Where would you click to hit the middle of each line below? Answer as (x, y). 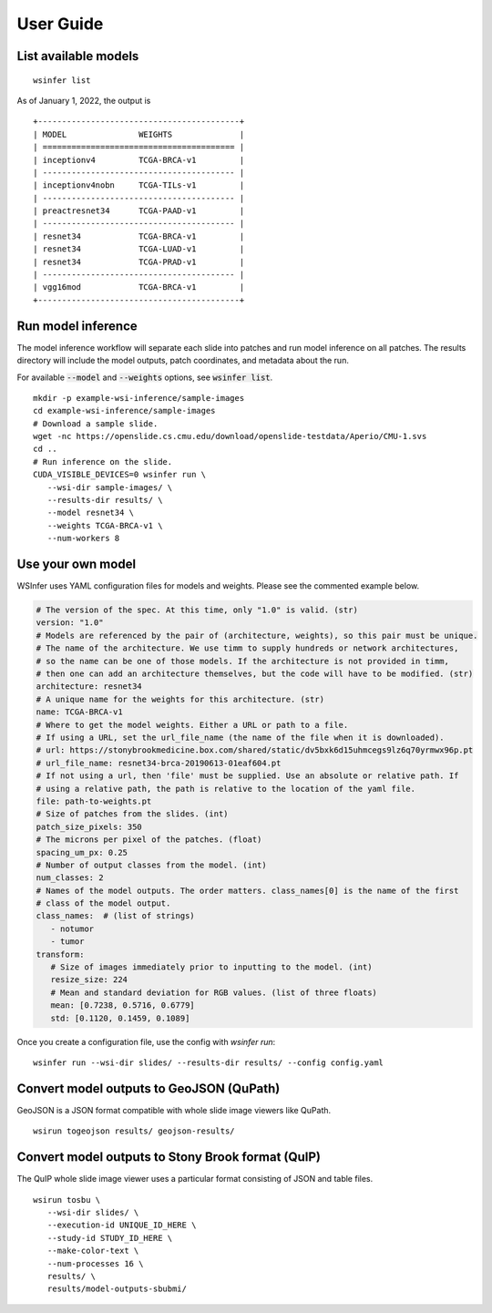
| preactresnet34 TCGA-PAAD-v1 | (139, 211)
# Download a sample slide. (96, 423)
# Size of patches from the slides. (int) (132, 814)
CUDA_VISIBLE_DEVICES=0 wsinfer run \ (120, 475)
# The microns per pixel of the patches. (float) (149, 840)
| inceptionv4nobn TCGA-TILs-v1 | (139, 185)
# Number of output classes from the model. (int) (152, 865)
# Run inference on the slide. (103, 462)
